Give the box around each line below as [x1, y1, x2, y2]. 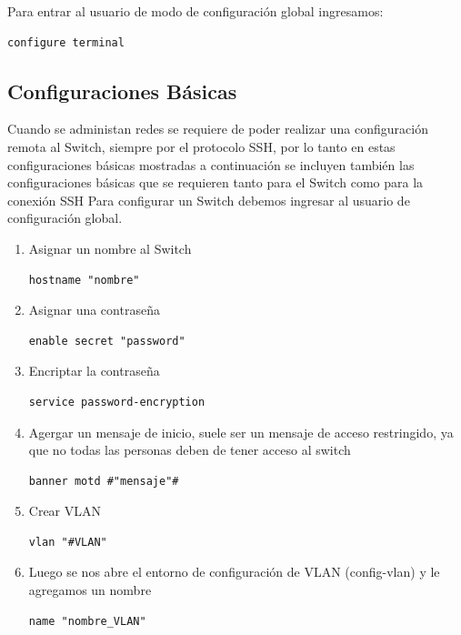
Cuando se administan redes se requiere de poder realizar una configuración [7, 119, 428, 138]
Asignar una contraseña [28, 300, 160, 319]
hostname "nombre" [28, 273, 140, 287]
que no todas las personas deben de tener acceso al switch [28, 440, 351, 459]
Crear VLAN [28, 501, 102, 520]
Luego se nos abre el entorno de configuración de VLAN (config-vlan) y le [28, 562, 440, 581]
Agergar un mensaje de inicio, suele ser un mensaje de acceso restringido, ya [28, 422, 454, 441]
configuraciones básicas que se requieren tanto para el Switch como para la [7, 173, 424, 192]
